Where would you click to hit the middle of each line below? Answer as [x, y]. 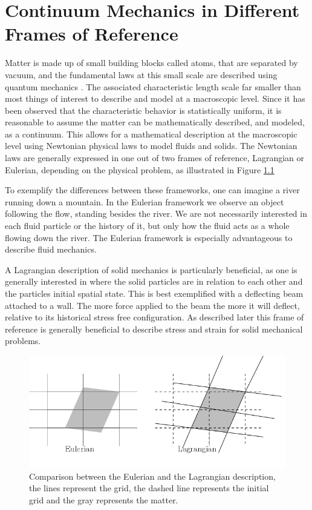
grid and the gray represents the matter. [104, 499]
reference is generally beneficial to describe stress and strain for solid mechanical [154, 329]
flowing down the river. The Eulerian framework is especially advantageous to [149, 237]
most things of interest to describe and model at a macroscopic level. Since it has [155, 98]
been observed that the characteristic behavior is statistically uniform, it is [143, 110]
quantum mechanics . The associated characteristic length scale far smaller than [153, 86]
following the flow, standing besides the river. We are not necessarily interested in [156, 214]
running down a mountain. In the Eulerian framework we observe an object [145, 201]
